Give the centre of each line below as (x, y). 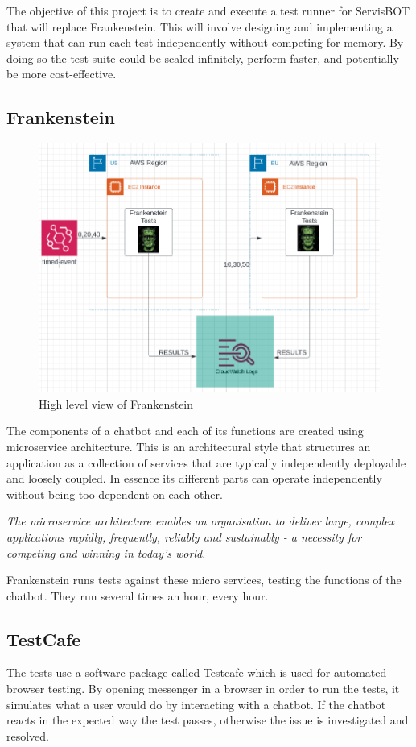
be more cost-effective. (62, 74)
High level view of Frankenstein (116, 403)
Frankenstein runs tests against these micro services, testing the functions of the (204, 580)
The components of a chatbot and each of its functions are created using (185, 431)
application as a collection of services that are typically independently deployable (206, 462)
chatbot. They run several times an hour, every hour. (138, 595)
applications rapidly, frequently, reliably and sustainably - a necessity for (184, 536)
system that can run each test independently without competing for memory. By (205, 42)
